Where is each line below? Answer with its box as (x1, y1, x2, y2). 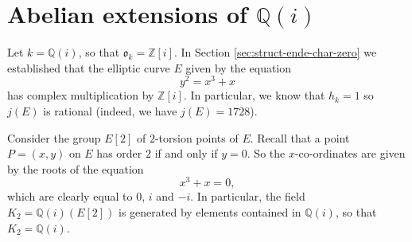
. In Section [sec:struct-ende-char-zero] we (174, 44, 377, 60)
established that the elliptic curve (7, 59, 170, 76)
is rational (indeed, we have (43, 102, 177, 119)
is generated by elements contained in (119, 204, 301, 221)
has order (96, 145, 142, 162)
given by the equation (185, 59, 292, 76)
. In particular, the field (190, 188, 305, 205)
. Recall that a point (250, 129, 350, 146)
